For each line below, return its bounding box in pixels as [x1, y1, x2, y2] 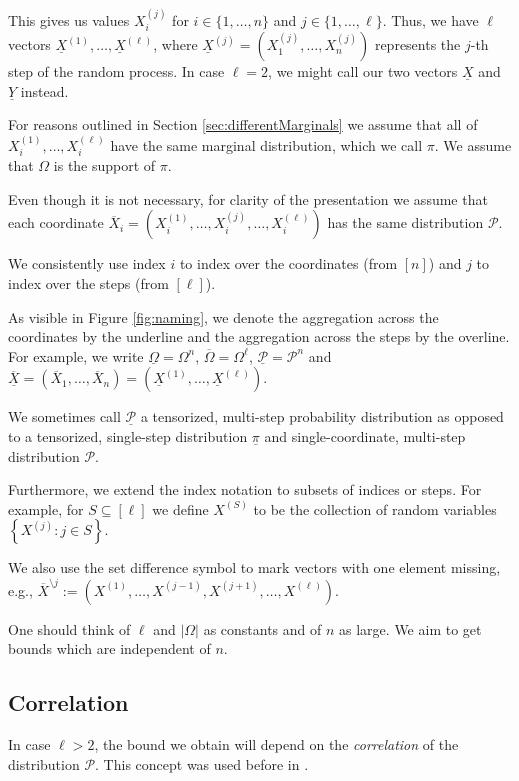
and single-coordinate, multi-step [264, 426, 466, 446]
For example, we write [8, 345, 144, 366]
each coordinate [8, 212, 104, 233]
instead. [20, 80, 69, 101]
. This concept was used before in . [95, 753, 309, 774]
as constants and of [203, 618, 322, 639]
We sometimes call [8, 406, 121, 427]
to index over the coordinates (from [179, 253, 398, 274]
